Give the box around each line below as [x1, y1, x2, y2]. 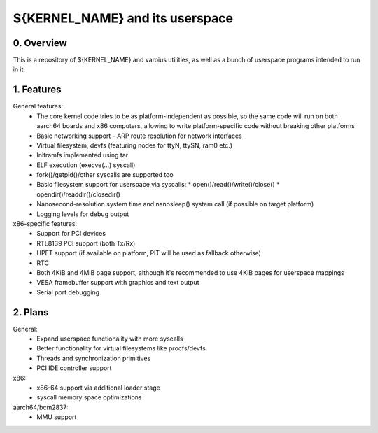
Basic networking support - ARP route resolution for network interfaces [36, 132, 242, 140]
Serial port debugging [36, 288, 100, 297]
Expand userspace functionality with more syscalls [36, 334, 183, 343]
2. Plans [13, 306, 49, 318]
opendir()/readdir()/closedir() [36, 190, 120, 199]
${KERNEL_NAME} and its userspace [13, 10, 234, 26]
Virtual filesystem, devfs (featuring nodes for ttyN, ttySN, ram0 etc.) [36, 141, 233, 150]
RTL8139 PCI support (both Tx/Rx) [36, 239, 136, 248]
